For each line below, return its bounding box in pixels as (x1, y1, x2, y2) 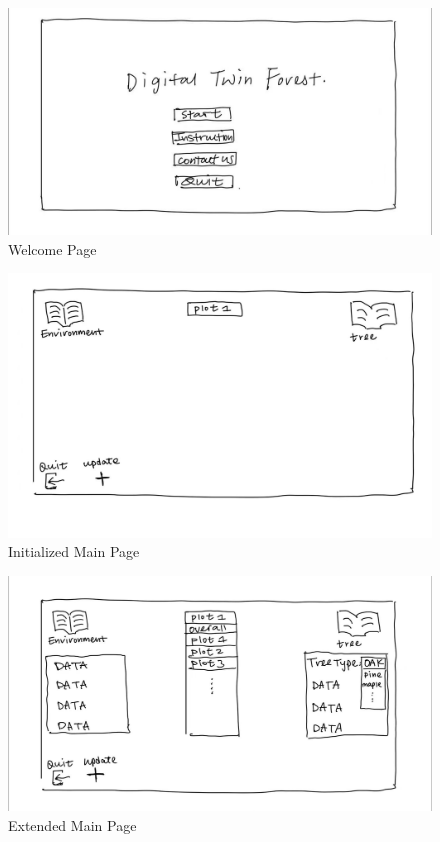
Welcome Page (8, 238, 97, 259)
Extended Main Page (8, 815, 137, 836)
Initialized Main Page (8, 541, 140, 562)
